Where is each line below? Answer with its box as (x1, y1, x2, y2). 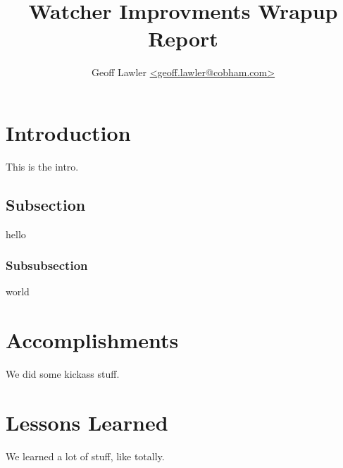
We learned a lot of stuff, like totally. (6, 448, 165, 463)
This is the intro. (6, 159, 79, 173)
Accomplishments (6, 326, 179, 355)
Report (148, 24, 218, 53)
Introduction (6, 118, 131, 147)
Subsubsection (6, 257, 88, 274)
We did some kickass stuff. (6, 367, 120, 381)
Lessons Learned (6, 407, 168, 436)
